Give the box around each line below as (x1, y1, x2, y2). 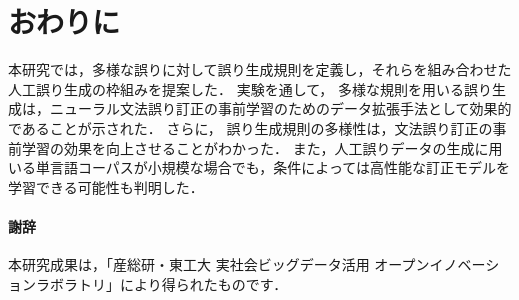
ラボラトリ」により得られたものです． (35, 273, 288, 294)
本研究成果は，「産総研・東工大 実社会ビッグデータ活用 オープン (8, 254, 430, 275)
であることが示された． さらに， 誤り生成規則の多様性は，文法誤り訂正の (8, 117, 493, 138)
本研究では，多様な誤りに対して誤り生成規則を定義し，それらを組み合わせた (8, 59, 512, 80)
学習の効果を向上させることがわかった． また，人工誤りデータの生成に (21, 137, 489, 158)
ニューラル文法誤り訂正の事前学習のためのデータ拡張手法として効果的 (49, 98, 512, 119)
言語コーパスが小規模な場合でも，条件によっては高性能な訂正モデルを (49, 157, 510, 178)
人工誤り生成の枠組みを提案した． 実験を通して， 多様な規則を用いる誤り (8, 78, 492, 99)
